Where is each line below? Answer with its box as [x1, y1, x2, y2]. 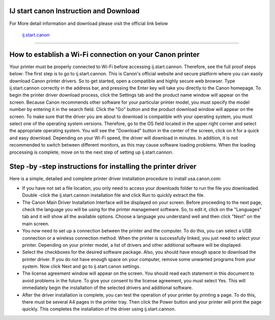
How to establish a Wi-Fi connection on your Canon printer [9, 50, 200, 59]
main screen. [22, 220, 49, 226]
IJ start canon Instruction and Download [9, 7, 140, 15]
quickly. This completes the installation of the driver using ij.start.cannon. [22, 306, 176, 312]
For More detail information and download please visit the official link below [9, 20, 168, 26]
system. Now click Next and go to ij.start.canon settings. [22, 264, 141, 270]
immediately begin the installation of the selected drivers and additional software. [22, 285, 193, 291]
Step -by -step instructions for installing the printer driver [9, 162, 197, 171]
